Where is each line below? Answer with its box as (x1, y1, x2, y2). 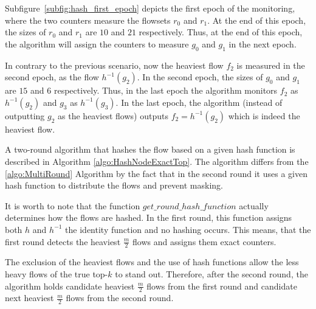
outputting (5, 109, 45, 122)
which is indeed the (228, 109, 300, 122)
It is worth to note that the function (5, 199, 140, 212)
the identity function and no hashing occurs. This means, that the (65, 223, 311, 235)
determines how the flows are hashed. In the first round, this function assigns (5, 211, 292, 224)
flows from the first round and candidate (146, 279, 297, 292)
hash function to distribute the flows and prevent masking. (5, 179, 223, 192)
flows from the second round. (66, 291, 174, 304)
